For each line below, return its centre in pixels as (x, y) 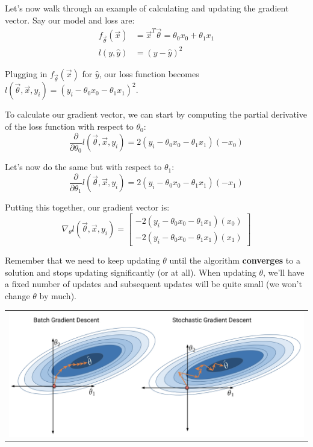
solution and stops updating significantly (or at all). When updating (131, 272)
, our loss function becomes (149, 73)
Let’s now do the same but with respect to (83, 167)
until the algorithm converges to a (235, 260)
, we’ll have (284, 272)
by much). (58, 295)
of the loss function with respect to (69, 126)
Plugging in (26, 73)
